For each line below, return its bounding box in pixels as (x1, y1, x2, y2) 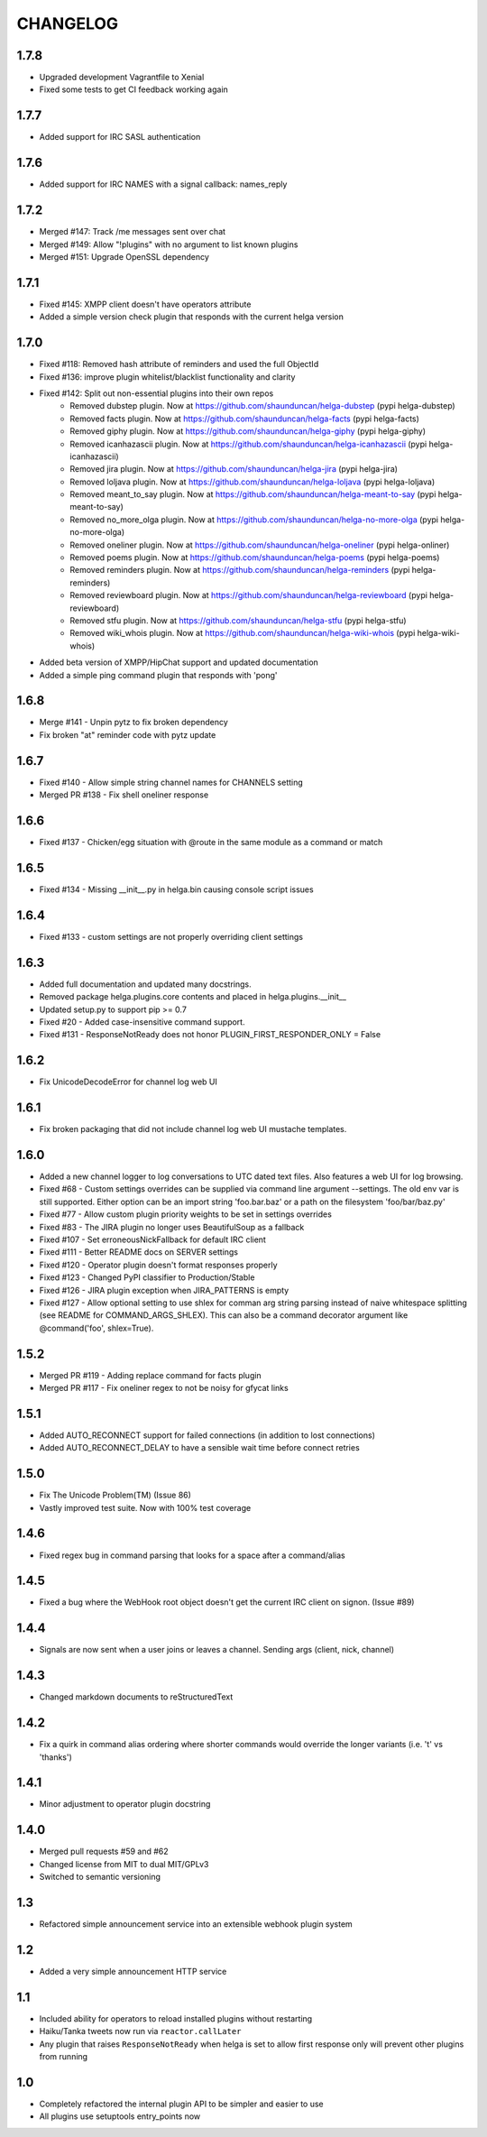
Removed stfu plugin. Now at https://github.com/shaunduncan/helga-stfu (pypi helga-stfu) (69, 614, 407, 626)
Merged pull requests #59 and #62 (39, 1846, 169, 1857)
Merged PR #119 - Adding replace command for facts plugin (39, 1369, 262, 1380)
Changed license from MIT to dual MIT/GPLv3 (39, 1858, 209, 1869)
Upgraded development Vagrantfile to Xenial (39, 72, 205, 83)
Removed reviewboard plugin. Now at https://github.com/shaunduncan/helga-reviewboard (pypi (69, 590, 428, 601)
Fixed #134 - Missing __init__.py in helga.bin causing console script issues (39, 884, 315, 895)
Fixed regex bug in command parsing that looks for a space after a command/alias (39, 1550, 346, 1561)
